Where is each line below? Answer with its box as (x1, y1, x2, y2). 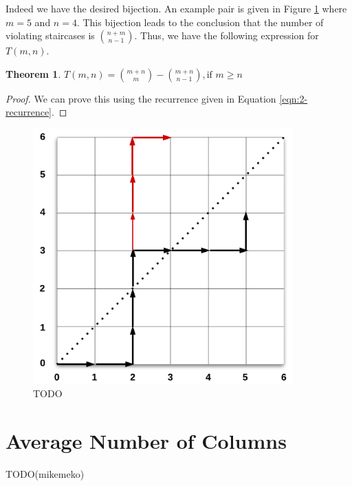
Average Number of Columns (5, 426, 287, 454)
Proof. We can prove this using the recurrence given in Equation (5, 91, 276, 105)
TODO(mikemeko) (5, 466, 85, 480)
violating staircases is (5, 28, 95, 43)
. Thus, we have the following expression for (134, 28, 319, 43)
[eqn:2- (279, 91, 308, 105)
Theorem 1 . (5, 66, 61, 81)
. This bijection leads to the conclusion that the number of (76, 14, 324, 29)
